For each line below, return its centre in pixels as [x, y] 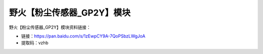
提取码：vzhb [35, 43]
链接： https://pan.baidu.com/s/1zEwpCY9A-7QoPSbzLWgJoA [83, 36]
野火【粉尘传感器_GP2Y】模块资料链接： [50, 27]
